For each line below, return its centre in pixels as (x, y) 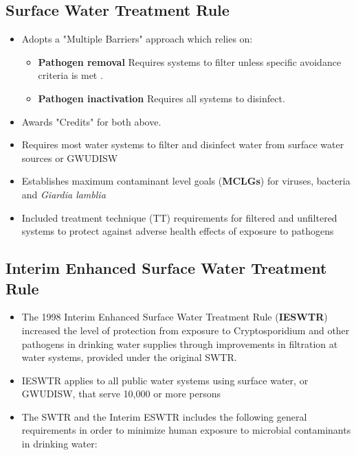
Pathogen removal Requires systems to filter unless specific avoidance (190, 61)
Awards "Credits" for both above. (91, 121)
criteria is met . (70, 75)
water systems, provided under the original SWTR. (129, 357)
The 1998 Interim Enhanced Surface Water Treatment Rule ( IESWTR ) (175, 317)
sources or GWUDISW (70, 157)
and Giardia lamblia (64, 194)
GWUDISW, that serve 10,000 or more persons (121, 394)
